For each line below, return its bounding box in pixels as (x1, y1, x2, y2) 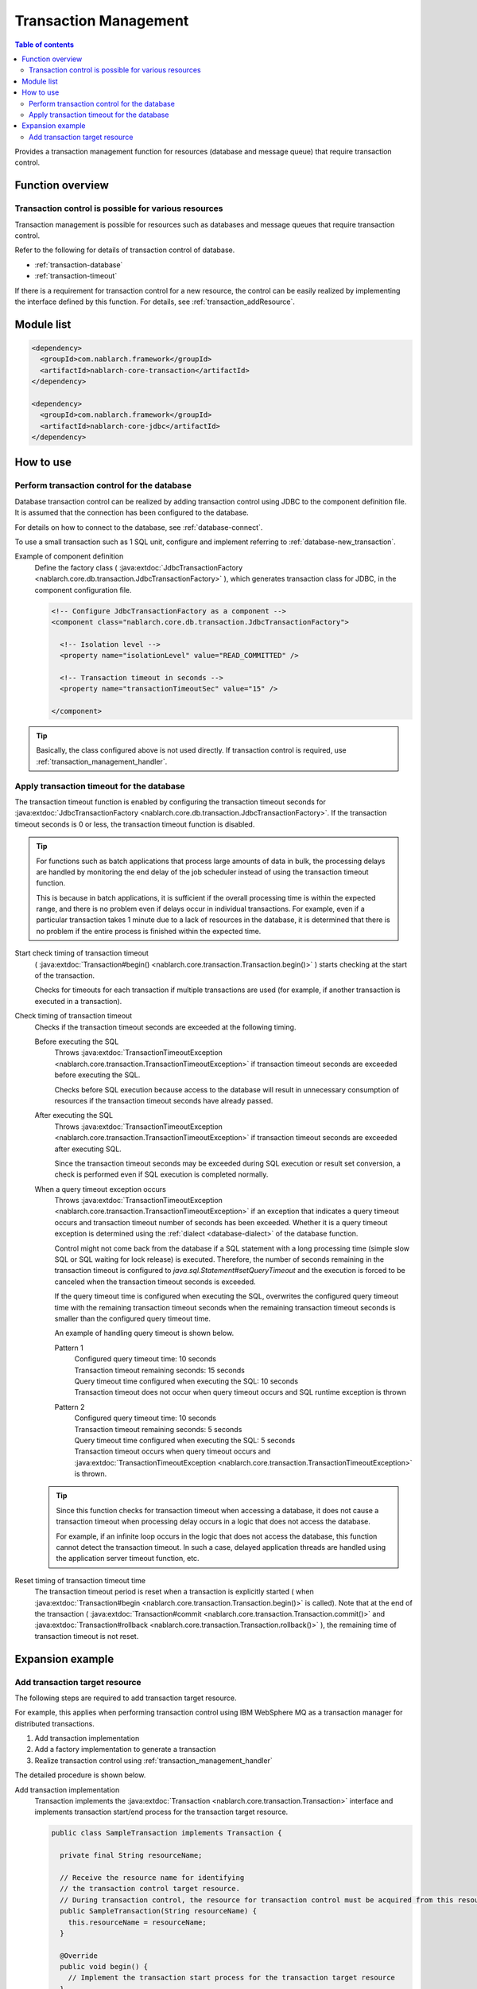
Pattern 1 (54, 1343, 83, 1353)
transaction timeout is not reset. (34, 1631, 139, 1641)
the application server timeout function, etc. (56, 1554, 200, 1563)
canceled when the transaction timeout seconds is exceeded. (54, 1277, 256, 1286)
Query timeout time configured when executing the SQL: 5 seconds (74, 1435, 296, 1445)
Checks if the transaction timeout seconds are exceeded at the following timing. (34, 1022, 297, 1032)
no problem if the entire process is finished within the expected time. (36, 926, 262, 936)
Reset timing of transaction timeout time (14, 1575, 146, 1585)
